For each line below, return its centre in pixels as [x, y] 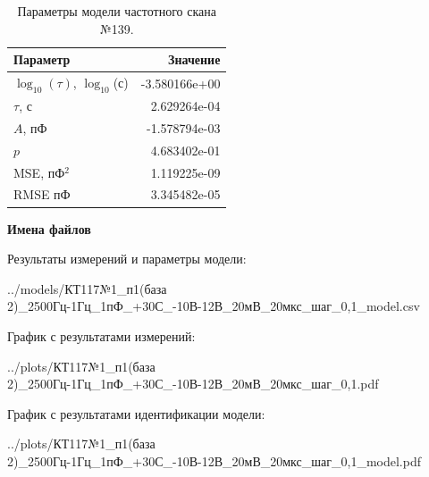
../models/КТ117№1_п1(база [87, 288]
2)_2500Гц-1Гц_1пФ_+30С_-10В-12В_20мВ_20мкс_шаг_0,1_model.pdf [214, 460]
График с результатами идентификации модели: [136, 413]
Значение [194, 59]
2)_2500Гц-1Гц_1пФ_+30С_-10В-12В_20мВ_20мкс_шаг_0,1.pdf [193, 384]
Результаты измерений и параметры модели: [127, 259]
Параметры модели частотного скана [117, 11]
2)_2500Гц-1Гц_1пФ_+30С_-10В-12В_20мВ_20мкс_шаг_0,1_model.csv [214, 306]
